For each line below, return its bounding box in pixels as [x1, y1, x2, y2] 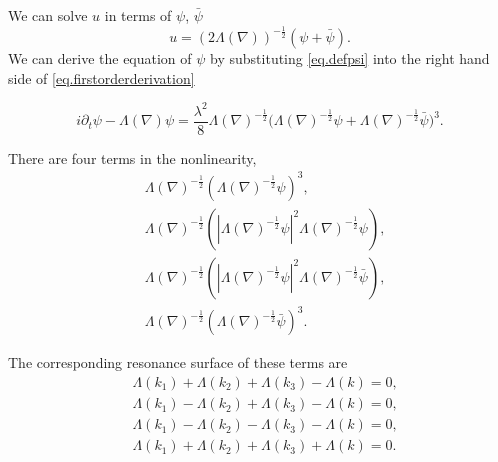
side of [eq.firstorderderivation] [8, 67, 195, 88]
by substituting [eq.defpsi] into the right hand [210, 47, 490, 68]
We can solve [8, 5, 88, 25]
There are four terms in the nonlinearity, [8, 147, 257, 168]
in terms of [104, 5, 172, 25]
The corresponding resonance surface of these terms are [8, 352, 348, 373]
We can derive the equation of [8, 47, 192, 68]
